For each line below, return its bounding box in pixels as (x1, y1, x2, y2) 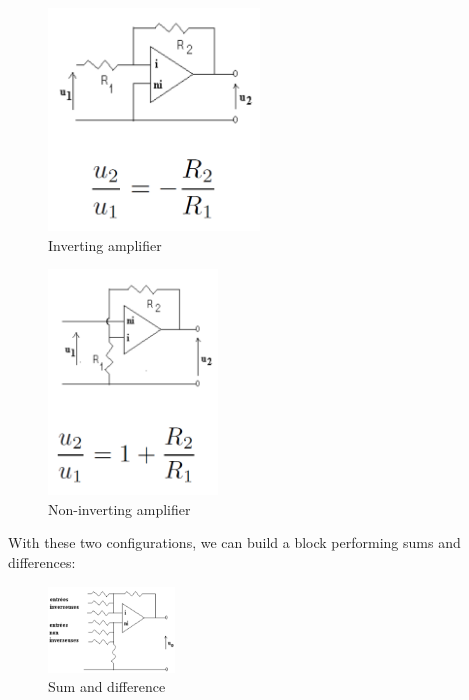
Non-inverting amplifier (48, 498, 191, 519)
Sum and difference (48, 676, 166, 697)
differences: (8, 551, 76, 572)
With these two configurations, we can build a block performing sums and (8, 532, 461, 553)
